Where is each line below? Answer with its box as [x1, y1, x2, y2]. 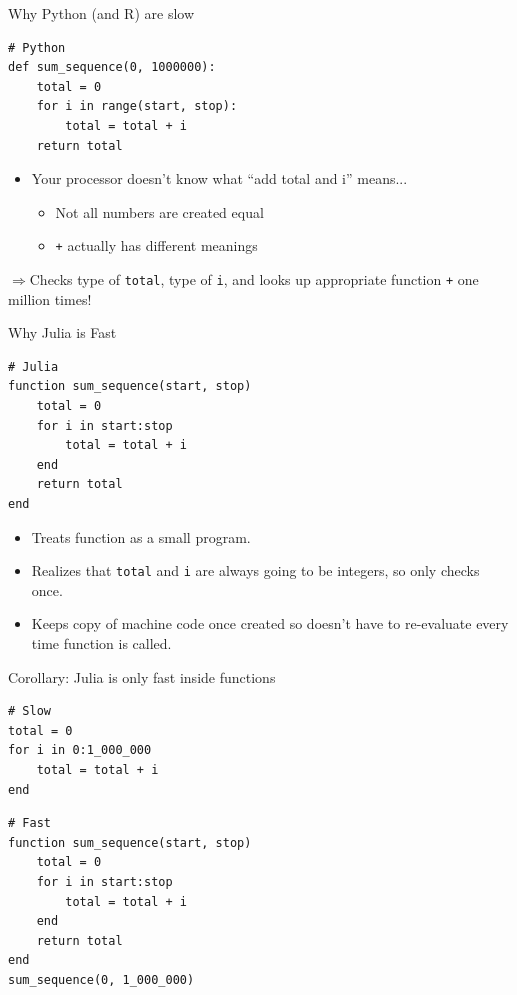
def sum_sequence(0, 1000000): [8, 60, 216, 75]
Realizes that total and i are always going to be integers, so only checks [31, 560, 480, 581]
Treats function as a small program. [31, 526, 251, 547]
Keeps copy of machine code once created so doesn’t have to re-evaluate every [31, 613, 509, 634]
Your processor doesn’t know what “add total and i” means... [31, 168, 408, 189]
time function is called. [31, 633, 172, 654]
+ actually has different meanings [55, 235, 258, 256]
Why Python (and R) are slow [8, 3, 195, 23]
